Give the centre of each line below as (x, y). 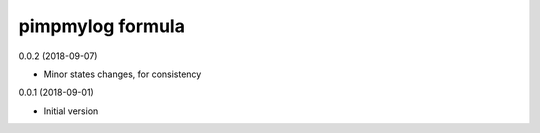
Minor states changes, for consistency (122, 74)
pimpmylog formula (101, 26)
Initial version (71, 111)
